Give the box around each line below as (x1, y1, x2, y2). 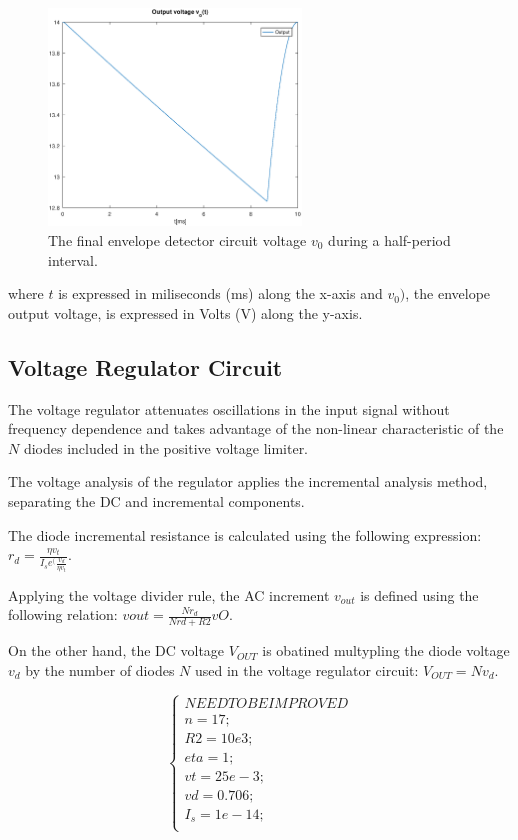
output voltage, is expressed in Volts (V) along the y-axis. (8, 302, 363, 323)
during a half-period (328, 229, 451, 250)
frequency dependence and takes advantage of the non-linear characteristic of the (8, 418, 504, 439)
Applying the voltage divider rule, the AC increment (8, 584, 330, 605)
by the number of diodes (25, 659, 175, 680)
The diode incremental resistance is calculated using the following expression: (8, 524, 482, 545)
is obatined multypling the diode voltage (262, 640, 510, 661)
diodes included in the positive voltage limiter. (23, 437, 309, 458)
